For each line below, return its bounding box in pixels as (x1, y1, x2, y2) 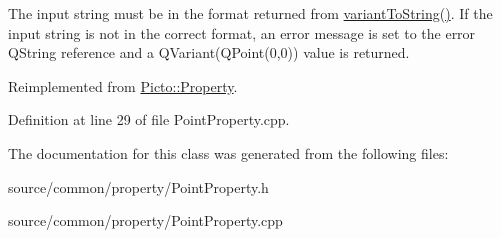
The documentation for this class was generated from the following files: (8, 142, 449, 163)
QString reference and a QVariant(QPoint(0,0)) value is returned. (8, 42, 410, 63)
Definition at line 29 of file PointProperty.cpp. (8, 109, 290, 130)
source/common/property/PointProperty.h (8, 176, 269, 197)
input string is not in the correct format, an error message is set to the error (8, 22, 476, 43)
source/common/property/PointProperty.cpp (8, 210, 283, 231)
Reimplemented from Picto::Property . (8, 75, 238, 96)
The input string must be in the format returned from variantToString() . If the (8, 3, 493, 23)
